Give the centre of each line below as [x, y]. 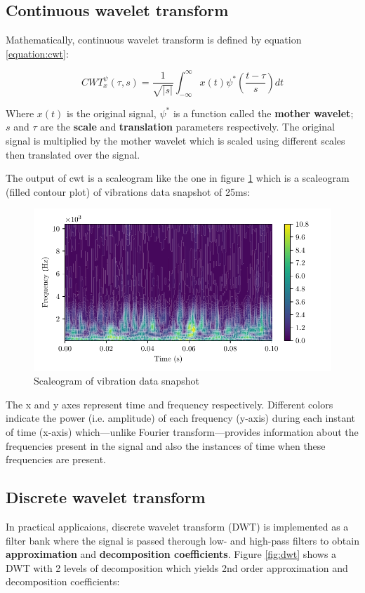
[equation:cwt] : [37, 53]
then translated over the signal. [73, 154]
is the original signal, [111, 113]
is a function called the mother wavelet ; [263, 113]
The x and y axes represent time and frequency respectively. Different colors [170, 404]
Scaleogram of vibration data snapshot [117, 381]
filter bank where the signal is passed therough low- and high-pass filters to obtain [182, 540]
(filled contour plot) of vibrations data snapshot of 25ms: [128, 191]
